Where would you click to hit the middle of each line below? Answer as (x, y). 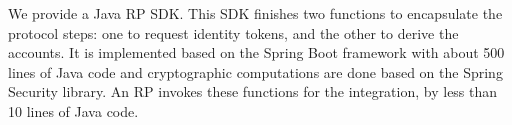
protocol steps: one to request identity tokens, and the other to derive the (233, 32)
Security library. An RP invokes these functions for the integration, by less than (253, 91)
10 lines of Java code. (73, 110)
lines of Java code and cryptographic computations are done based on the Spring (255, 71)
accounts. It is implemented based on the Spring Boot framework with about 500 (256, 52)
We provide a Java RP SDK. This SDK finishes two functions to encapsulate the (255, 13)
